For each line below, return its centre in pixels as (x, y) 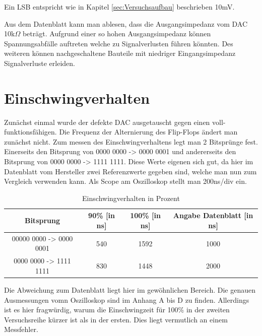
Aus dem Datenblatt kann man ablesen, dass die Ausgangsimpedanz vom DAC (126, 23)
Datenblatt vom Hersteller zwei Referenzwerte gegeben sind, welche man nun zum (130, 171)
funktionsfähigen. (30, 132)
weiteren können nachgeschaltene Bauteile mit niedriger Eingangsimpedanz (120, 53)
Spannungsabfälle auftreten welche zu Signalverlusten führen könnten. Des (119, 43)
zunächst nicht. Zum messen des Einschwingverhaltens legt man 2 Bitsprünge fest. (131, 141)
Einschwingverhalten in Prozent (131, 198)
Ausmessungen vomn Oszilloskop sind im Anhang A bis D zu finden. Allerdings (127, 299)
